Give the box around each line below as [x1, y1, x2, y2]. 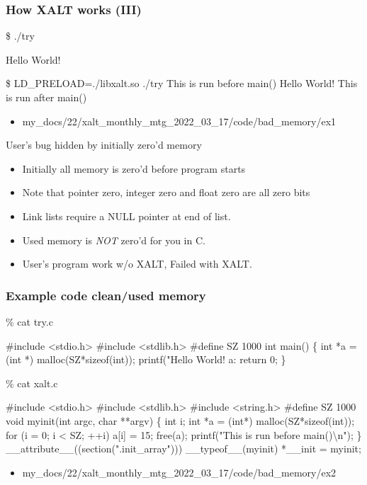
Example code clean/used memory [6, 286, 206, 304]
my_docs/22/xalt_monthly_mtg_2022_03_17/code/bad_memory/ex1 [22, 113, 337, 128]
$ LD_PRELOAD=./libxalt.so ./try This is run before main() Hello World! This [6, 76, 358, 91]
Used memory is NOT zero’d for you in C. [22, 232, 205, 247]
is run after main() [6, 90, 87, 104]
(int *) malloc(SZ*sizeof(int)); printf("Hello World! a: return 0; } [6, 352, 286, 367]
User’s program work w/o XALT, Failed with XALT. [22, 256, 252, 271]
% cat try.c [6, 314, 53, 329]
